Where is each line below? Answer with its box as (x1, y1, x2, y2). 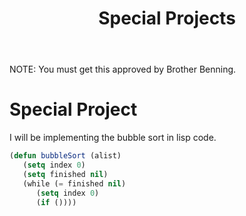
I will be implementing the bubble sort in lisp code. (9, 132, 217, 144)
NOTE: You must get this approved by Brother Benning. (9, 63, 237, 76)
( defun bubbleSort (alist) (9, 151, 122, 161)
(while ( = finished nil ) (22, 178, 127, 189)
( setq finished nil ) (22, 169, 109, 179)
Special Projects (98, 7, 236, 30)
